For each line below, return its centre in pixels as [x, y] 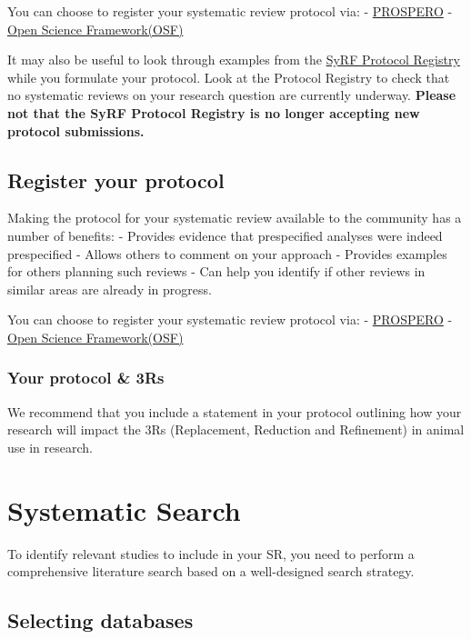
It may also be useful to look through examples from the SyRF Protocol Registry [234, 60]
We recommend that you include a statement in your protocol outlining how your [235, 411]
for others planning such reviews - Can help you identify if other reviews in [216, 271]
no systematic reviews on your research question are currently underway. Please [232, 95]
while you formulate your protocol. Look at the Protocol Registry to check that [229, 77]
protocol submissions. [76, 130]
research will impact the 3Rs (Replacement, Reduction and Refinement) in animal [236, 429]
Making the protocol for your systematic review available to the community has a [235, 218]
